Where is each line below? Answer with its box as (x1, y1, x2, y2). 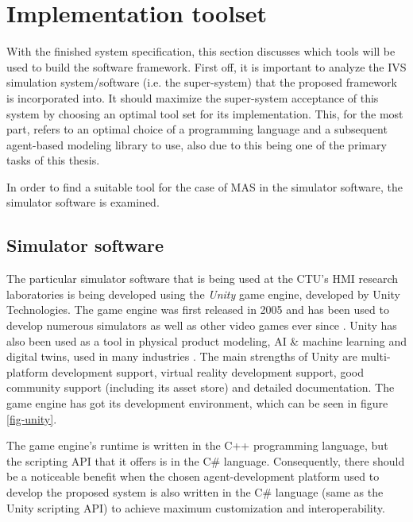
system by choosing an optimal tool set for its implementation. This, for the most (6, 105, 403, 122)
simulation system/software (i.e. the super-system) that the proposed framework (6, 74, 397, 91)
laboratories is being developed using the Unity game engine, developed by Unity (6, 285, 400, 302)
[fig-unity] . (6, 410, 57, 427)
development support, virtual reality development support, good (52, 363, 364, 380)
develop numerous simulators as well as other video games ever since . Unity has (6, 317, 397, 334)
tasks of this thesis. (6, 152, 100, 168)
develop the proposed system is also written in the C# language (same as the (6, 483, 384, 500)
